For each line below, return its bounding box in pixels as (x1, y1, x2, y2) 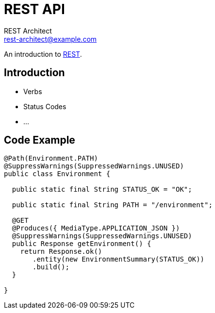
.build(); (33, 263, 69, 271)
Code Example (4, 134, 75, 147)
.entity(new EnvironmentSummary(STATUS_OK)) (33, 255, 205, 264)
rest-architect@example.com (4, 34, 97, 43)
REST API (4, 1, 65, 17)
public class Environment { (4, 170, 111, 178)
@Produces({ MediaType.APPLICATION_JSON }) (12, 224, 180, 232)
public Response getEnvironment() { (12, 240, 151, 248)
